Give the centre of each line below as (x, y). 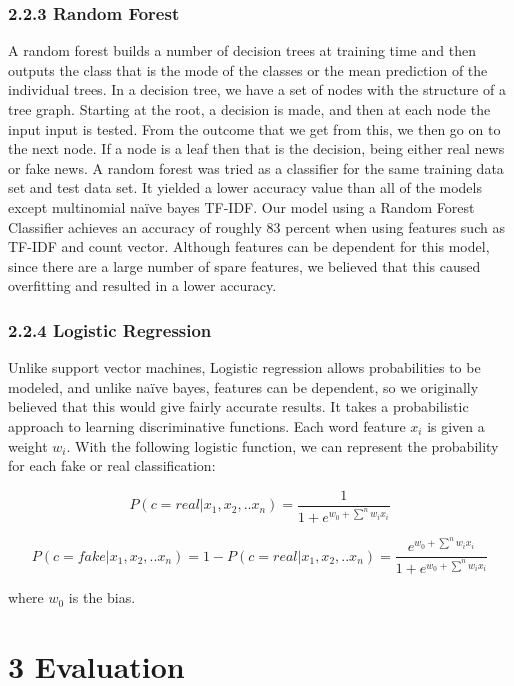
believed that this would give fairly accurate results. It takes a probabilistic (238, 406)
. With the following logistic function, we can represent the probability (282, 445)
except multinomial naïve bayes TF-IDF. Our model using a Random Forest (241, 206)
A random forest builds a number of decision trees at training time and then (242, 50)
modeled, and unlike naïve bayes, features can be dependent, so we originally (243, 386)
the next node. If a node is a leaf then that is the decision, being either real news (256, 148)
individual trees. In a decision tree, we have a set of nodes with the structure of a (257, 89)
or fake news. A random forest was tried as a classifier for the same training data (256, 167)
